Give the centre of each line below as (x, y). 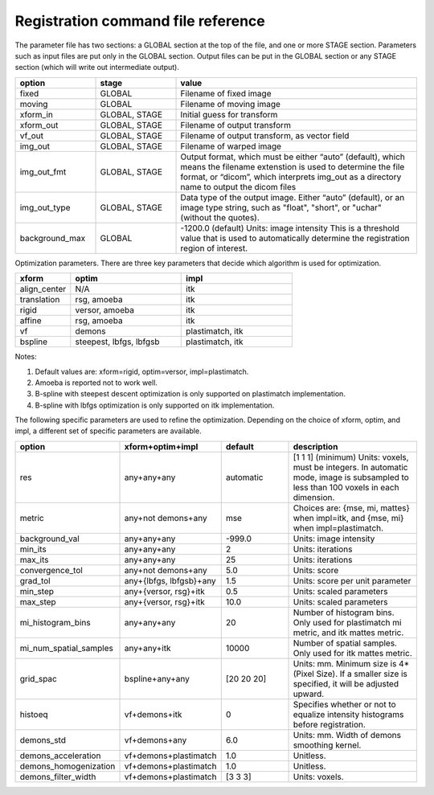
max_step (38, 601)
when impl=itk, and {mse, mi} (348, 518)
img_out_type (45, 207)
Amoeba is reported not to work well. (96, 383)
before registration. (329, 724)
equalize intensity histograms (348, 714)
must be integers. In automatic (350, 467)
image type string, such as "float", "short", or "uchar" (281, 207)
